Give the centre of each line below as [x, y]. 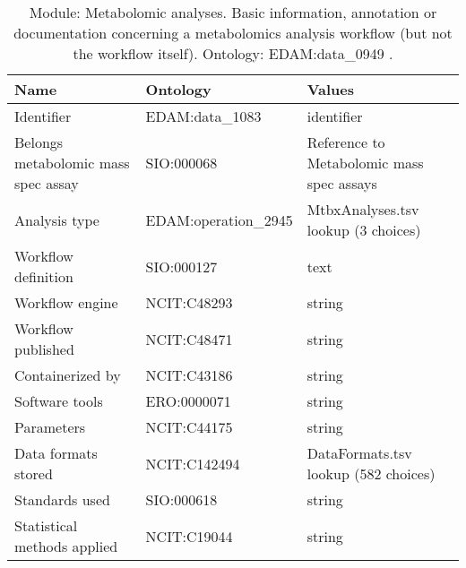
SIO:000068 [181, 163]
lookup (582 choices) [371, 473]
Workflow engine [66, 302]
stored [34, 473]
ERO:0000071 [188, 401]
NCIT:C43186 [189, 375]
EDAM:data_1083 [203, 116]
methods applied [66, 546]
